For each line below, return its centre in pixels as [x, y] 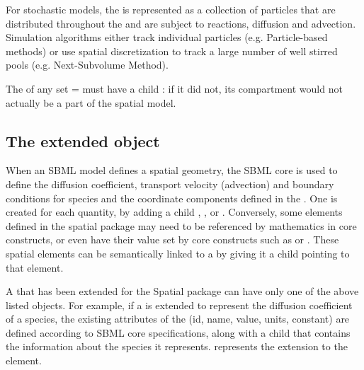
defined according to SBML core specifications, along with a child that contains [178, 332]
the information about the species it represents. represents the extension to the [177, 346]
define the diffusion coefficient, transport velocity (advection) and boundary [170, 184]
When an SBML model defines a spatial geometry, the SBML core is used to [172, 170]
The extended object [83, 140]
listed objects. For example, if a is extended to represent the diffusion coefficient [179, 305]
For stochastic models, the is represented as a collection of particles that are [171, 9]
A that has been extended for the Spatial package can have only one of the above [182, 291]
